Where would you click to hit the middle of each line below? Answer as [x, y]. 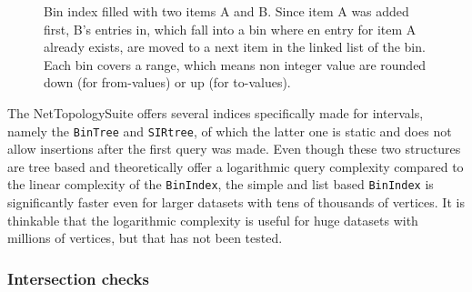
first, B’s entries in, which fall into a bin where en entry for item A [230, 29]
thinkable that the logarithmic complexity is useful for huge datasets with [213, 220]
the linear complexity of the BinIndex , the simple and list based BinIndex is [221, 184]
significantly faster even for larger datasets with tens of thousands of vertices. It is [236, 202]
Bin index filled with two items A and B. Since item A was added [226, 11]
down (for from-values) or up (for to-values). [167, 82]
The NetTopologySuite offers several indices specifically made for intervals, [216, 112]
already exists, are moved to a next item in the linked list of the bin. [235, 47]
